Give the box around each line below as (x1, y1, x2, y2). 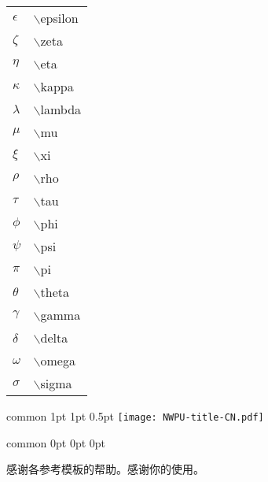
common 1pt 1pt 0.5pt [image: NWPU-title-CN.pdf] (6, 408, 264, 424)
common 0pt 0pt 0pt (6, 434, 106, 450)
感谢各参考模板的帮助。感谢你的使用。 (6, 461, 204, 477)
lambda (40, 100, 82, 118)
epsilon (40, 9, 79, 27)
